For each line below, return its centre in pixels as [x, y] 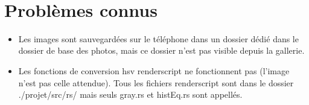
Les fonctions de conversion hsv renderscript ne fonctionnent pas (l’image [154, 70]
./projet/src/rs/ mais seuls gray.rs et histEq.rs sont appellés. [130, 94]
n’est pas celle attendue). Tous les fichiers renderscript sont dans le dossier [156, 82]
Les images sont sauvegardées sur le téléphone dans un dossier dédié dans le [158, 38]
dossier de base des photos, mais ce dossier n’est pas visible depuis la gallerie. [161, 50]
